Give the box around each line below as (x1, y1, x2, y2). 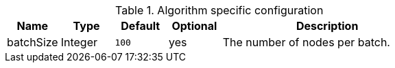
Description (296, 19, 359, 33)
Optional (171, 19, 217, 33)
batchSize (7, 35, 58, 49)
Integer (60, 35, 98, 49)
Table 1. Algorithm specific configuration (115, 3, 324, 17)
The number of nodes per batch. (222, 35, 390, 49)
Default (121, 19, 160, 33)
